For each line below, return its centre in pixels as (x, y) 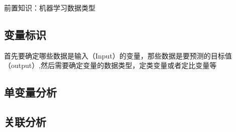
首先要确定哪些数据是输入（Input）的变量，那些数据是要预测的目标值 (118, 55)
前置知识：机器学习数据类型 (50, 7)
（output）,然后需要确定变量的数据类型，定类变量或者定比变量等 (110, 65)
